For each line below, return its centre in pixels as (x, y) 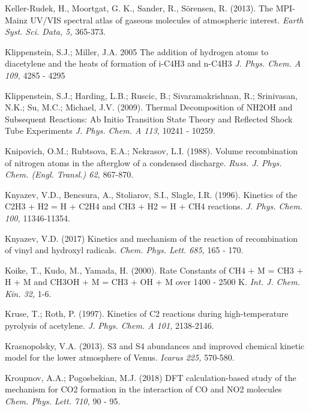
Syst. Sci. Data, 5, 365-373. (55, 31)
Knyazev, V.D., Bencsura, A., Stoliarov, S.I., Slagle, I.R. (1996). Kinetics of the (151, 194)
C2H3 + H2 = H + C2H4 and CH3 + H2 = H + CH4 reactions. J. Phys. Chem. (154, 206)
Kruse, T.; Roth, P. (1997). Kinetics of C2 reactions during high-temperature (147, 313)
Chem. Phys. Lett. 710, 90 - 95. (63, 401)
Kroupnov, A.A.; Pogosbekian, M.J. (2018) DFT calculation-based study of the (151, 377)
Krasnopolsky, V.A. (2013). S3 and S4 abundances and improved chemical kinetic (155, 345)
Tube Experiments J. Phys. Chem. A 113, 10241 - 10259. (110, 130)
